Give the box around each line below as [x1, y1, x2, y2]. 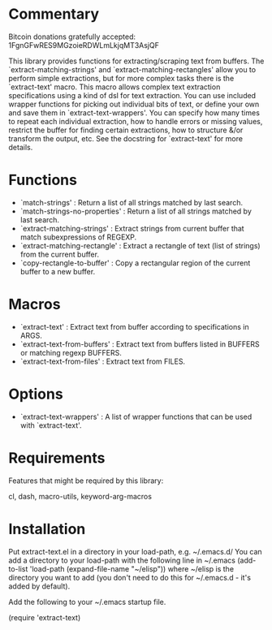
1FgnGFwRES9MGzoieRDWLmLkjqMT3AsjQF [8, 40, 160, 50]
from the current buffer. [19, 249, 100, 259]
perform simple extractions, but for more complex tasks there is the [8, 73, 235, 83]
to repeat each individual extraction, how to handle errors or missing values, [8, 116, 263, 126]
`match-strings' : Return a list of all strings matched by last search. [19, 197, 244, 207]
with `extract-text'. [19, 420, 83, 430]
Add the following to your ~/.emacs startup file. [8, 597, 166, 606]
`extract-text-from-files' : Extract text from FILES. [19, 356, 185, 366]
